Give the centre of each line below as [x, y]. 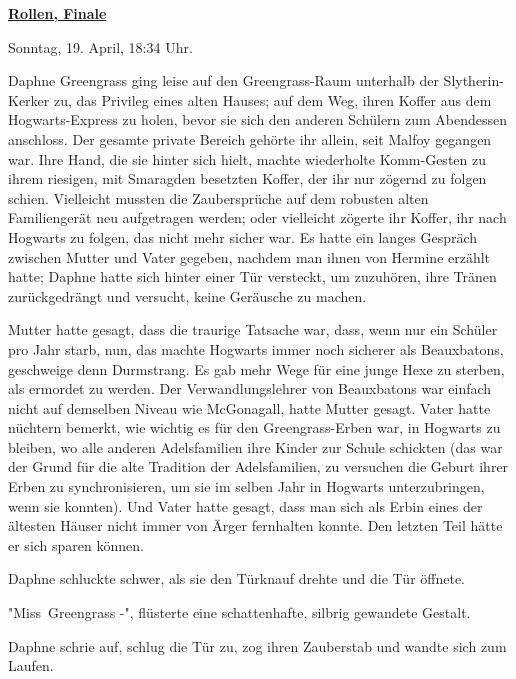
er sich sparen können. [76, 544]
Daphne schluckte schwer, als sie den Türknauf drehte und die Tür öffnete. [237, 578]
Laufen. [31, 665]
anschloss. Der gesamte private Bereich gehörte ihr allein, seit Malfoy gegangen [250, 138]
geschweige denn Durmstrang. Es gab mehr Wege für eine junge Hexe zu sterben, [256, 368]
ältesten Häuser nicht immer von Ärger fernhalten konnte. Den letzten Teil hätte [255, 525]
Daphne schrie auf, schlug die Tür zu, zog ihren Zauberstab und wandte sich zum [257, 645]
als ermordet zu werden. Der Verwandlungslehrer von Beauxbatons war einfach [250, 388]
